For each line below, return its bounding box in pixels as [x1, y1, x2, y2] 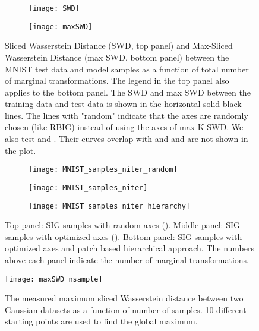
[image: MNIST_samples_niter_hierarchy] [29, 201, 191, 210]
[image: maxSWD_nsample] [5, 275, 103, 283]
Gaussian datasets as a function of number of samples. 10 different [5, 303, 247, 316]
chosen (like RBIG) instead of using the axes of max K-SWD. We [5, 121, 244, 133]
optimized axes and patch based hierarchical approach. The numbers [5, 242, 254, 254]
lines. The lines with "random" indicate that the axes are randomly [5, 109, 248, 121]
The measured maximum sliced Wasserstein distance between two [5, 292, 244, 304]
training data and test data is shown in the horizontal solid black [5, 97, 242, 110]
